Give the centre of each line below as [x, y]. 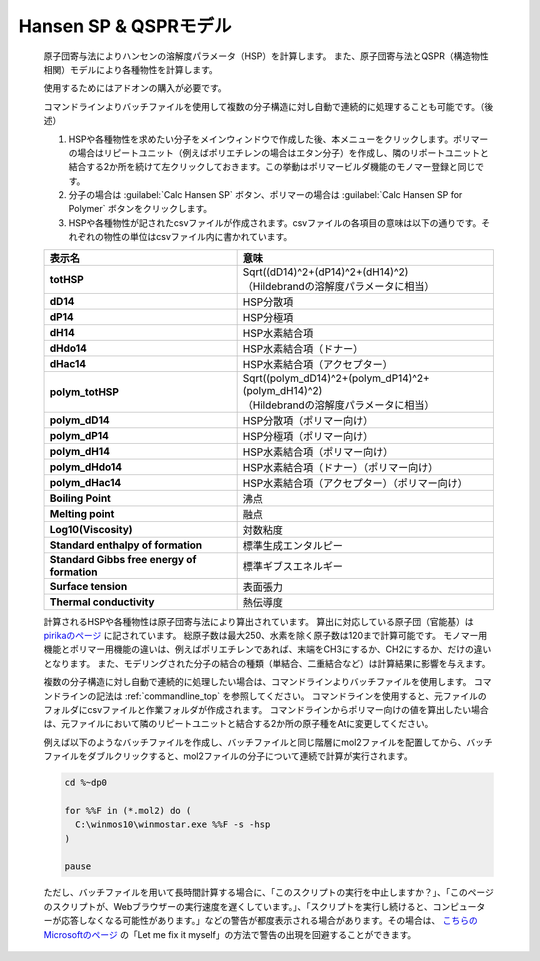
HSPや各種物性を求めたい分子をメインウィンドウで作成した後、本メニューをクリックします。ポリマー [278, 139]
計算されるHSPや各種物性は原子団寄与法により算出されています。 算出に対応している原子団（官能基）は [258, 621]
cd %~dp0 [86, 783]
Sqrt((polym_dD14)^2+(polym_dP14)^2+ [336, 378]
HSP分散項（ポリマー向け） [308, 420]
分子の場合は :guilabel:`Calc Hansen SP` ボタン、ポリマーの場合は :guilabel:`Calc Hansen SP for [265, 195]
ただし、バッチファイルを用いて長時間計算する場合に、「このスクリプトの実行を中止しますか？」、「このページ [268, 892]
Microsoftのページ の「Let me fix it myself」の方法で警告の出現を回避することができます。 [230, 934]
